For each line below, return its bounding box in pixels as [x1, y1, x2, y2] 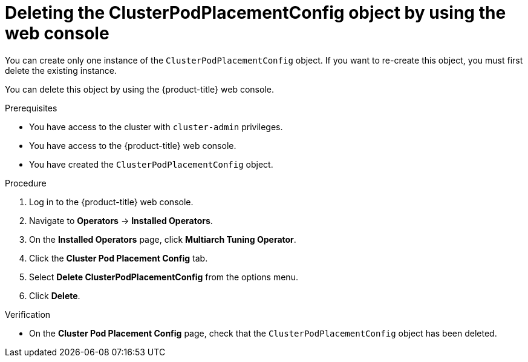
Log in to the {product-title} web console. [29, 196, 194, 207]
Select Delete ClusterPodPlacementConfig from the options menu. [29, 271, 298, 282]
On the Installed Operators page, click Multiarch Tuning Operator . [29, 234, 296, 245]
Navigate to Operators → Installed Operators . [29, 215, 213, 226]
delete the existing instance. [5, 65, 117, 76]
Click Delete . [29, 290, 80, 301]
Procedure [5, 177, 47, 188]
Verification [5, 309, 51, 320]
